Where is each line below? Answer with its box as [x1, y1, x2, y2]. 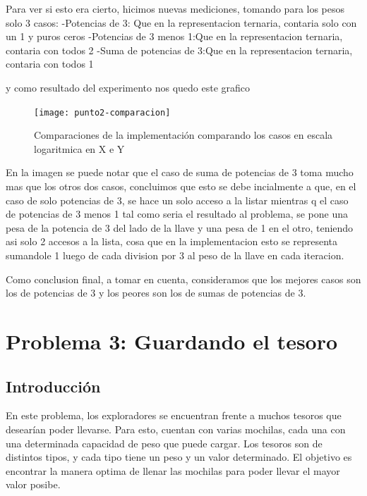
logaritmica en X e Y [34, 141, 125, 156]
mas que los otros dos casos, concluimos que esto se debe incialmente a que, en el [6, 179, 356, 193]
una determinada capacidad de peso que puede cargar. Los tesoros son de [6, 435, 323, 450]
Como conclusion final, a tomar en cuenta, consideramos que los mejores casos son [6, 271, 361, 286]
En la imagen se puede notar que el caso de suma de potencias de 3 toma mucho [6, 165, 354, 180]
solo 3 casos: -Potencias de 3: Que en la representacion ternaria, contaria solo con [6, 15, 357, 30]
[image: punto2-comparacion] [34, 107, 171, 118]
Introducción [6, 375, 101, 397]
